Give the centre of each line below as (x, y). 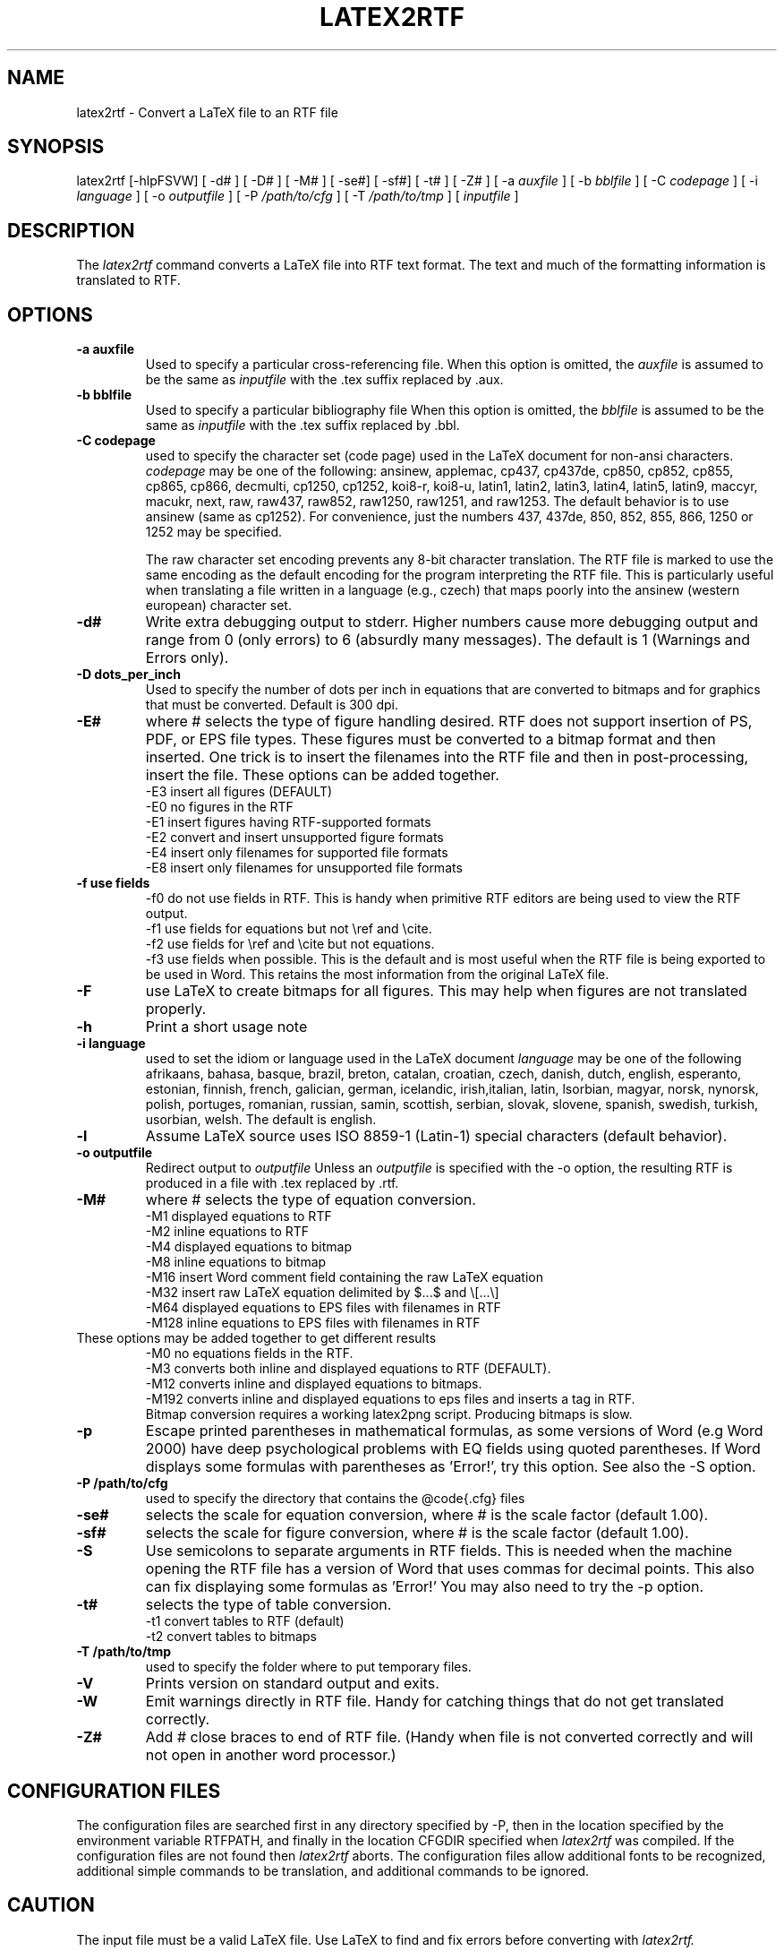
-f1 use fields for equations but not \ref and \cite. (289, 929)
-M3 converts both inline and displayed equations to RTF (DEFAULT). (348, 1369)
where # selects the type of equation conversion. (311, 1200)
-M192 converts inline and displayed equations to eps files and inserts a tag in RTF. (390, 1399)
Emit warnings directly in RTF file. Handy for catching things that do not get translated (435, 1702)
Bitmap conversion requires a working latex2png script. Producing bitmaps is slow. (389, 1414)
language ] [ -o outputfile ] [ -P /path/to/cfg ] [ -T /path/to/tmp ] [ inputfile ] (298, 196)
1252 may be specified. (214, 532)
